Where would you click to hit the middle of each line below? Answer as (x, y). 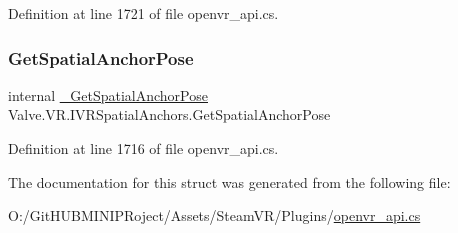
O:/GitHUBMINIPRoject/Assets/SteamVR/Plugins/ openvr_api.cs (214, 215)
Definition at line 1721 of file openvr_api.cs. (143, 13)
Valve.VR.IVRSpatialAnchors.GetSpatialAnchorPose (169, 114)
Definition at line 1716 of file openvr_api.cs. (143, 148)
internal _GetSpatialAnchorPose (108, 94)
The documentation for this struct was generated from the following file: (229, 181)
